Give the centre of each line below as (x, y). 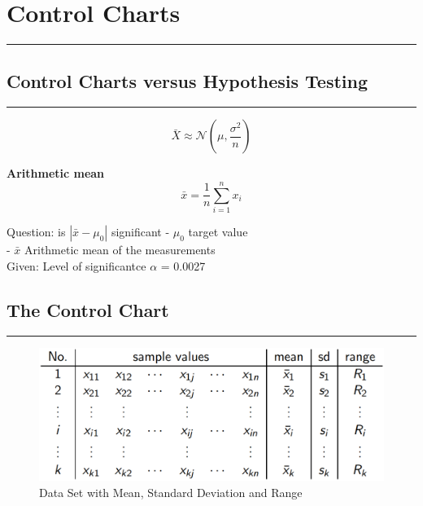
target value (218, 232)
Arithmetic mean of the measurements (120, 250)
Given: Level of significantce (76, 265)
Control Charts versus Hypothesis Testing (188, 80)
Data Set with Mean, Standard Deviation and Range (171, 492)
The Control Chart (88, 309)
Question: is (36, 232)
